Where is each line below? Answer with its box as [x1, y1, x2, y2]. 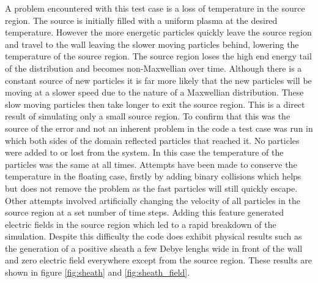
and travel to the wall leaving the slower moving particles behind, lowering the [5, 37, 299, 50]
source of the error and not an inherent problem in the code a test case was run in [5, 121, 313, 134]
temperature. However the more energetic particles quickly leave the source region [5, 26, 312, 39]
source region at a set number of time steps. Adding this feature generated [5, 206, 284, 219]
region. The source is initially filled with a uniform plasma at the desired [5, 13, 278, 26]
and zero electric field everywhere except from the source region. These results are [5, 254, 312, 266]
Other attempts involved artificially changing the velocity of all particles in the [5, 194, 300, 206]
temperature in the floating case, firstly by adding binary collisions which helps [5, 170, 301, 183]
